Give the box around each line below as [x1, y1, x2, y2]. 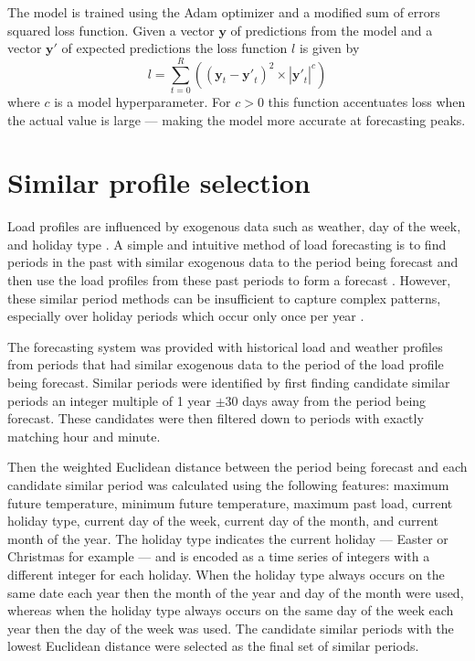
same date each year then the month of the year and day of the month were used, [7, 582, 464, 602]
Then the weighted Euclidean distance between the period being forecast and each [7, 457, 468, 476]
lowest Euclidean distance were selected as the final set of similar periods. [7, 636, 419, 656]
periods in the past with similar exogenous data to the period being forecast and [7, 252, 459, 272]
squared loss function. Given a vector [7, 20, 215, 39]
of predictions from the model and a [230, 20, 433, 39]
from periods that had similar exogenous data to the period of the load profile [7, 355, 444, 374]
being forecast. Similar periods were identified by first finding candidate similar [7, 372, 450, 391]
